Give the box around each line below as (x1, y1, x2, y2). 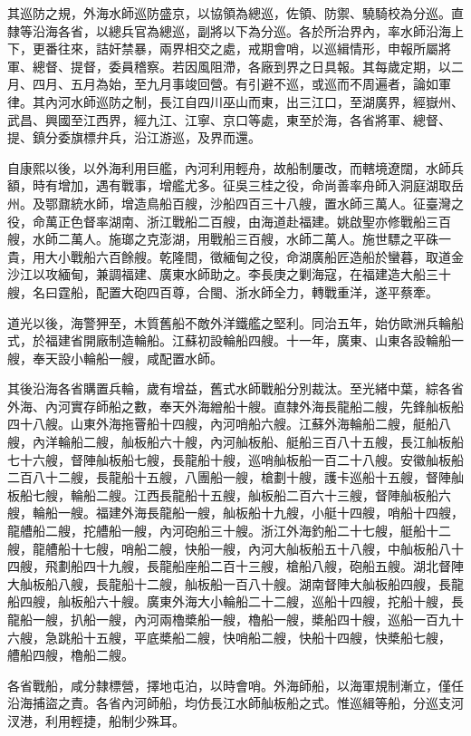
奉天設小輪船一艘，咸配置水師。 (32, 348, 223, 367)
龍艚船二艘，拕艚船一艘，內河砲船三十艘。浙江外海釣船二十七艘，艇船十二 (7, 521, 451, 540)
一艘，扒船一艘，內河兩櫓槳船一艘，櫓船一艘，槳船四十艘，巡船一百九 (32, 610, 451, 628)
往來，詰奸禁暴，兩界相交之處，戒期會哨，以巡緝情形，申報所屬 (57, 39, 438, 58)
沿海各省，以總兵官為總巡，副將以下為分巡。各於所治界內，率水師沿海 (32, 21, 451, 40)
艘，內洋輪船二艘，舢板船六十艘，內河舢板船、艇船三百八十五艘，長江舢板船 (7, 432, 464, 451)
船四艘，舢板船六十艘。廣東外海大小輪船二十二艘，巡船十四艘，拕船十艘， (7, 592, 451, 611)
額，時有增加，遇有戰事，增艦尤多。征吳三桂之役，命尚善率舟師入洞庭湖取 (7, 176, 451, 195)
